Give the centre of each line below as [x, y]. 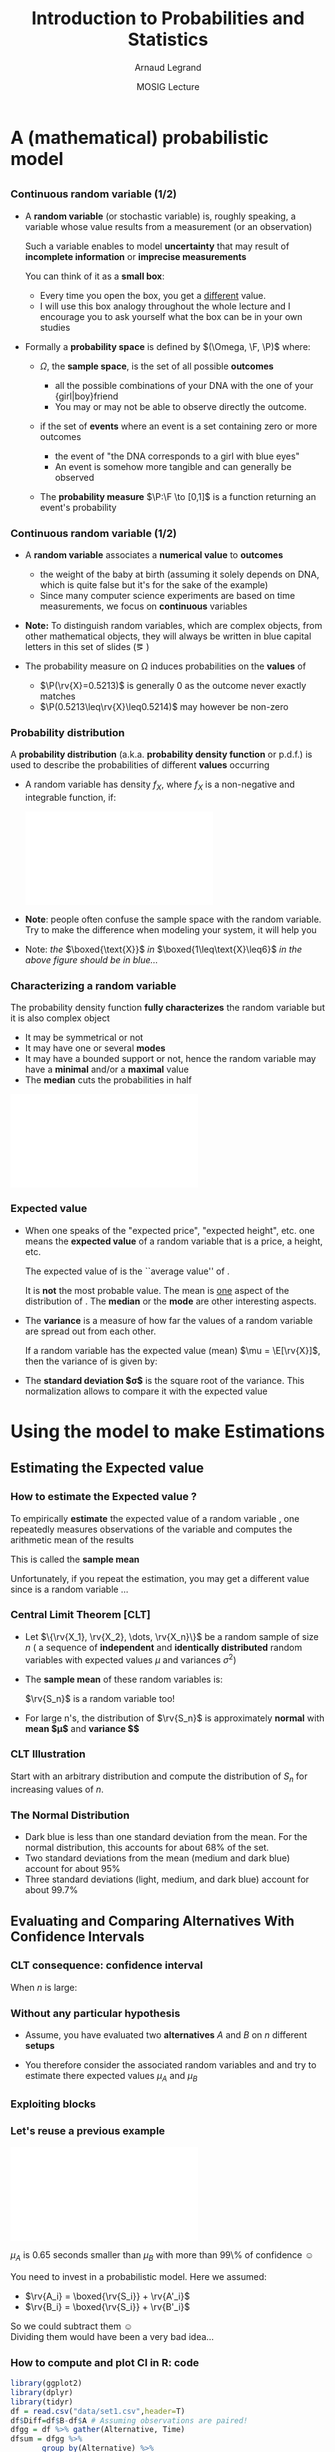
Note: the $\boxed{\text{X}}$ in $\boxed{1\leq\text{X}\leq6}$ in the [163, 949]
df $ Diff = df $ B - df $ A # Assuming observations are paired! [129, 2420]
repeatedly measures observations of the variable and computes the [151, 1529]
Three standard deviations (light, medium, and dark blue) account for [167, 1879]
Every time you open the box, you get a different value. [153, 295]
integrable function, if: [70, 798]
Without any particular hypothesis [95, 2013]
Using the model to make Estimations [167, 1431]
